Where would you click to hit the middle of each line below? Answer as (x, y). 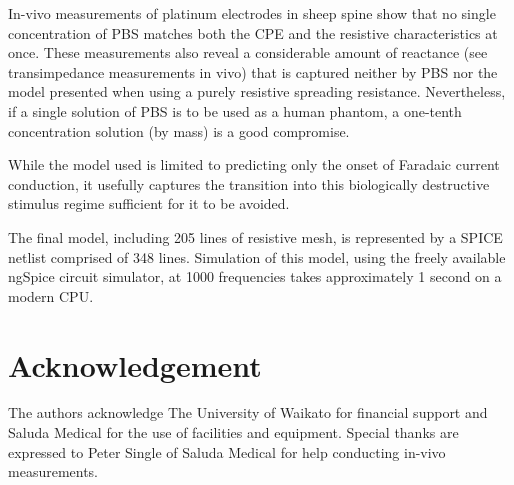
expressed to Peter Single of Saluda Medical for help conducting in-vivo (227, 451)
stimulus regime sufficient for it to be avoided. (149, 203)
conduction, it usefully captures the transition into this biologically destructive (249, 183)
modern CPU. (51, 295)
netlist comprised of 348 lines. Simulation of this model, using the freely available (257, 256)
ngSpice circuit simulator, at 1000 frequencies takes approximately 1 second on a (255, 276)
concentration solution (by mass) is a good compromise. (179, 130)
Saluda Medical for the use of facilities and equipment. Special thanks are (233, 432)
